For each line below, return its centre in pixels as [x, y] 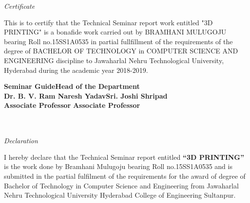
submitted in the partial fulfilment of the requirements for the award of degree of [125, 176]
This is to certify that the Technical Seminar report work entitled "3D [108, 22]
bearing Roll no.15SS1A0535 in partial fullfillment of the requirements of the [118, 41]
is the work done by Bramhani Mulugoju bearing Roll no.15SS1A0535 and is [118, 166]
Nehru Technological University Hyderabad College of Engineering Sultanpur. [120, 195]
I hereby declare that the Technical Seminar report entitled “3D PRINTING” [124, 157]
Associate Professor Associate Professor [72, 105]
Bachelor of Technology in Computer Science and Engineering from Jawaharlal [121, 185]
